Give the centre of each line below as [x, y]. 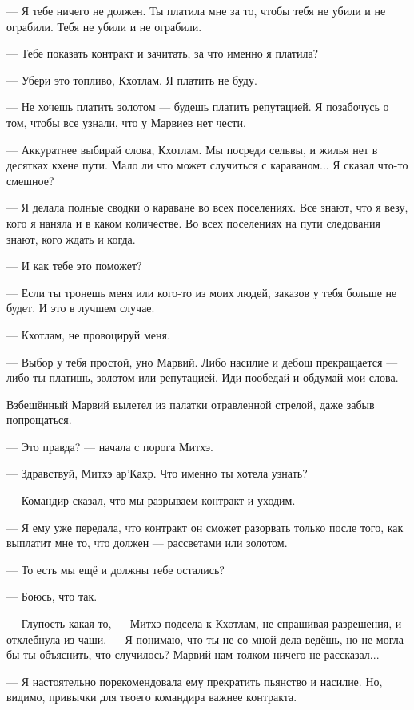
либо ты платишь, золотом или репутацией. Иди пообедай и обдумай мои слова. [203, 377]
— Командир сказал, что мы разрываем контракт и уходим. [151, 500]
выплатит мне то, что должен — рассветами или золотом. [147, 543]
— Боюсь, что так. [52, 596]
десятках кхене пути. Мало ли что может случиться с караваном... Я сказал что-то [207, 165]
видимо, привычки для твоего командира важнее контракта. [152, 697]
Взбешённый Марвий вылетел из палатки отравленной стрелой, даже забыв [191, 404]
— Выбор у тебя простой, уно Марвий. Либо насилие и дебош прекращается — [202, 361]
